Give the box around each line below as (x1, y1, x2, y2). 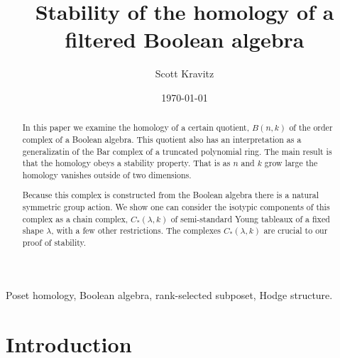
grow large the (264, 157, 318, 169)
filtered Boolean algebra (65, 25, 305, 54)
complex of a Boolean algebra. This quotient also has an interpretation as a (22, 133, 302, 145)
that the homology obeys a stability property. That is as (22, 157, 231, 169)
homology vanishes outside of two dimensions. (22, 168, 192, 180)
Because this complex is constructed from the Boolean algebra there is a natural (22, 189, 319, 201)
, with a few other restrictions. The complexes (51, 224, 221, 237)
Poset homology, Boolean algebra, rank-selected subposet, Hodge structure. (6, 287, 333, 302)
